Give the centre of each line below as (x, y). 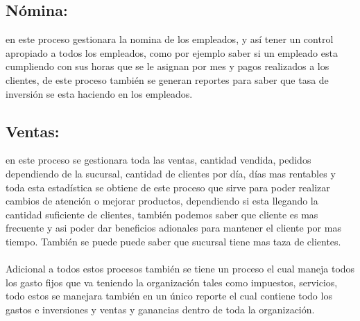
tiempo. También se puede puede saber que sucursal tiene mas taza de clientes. (173, 241)
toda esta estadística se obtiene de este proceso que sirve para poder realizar (168, 187)
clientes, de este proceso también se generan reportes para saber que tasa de (167, 79)
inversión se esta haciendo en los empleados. (99, 93)
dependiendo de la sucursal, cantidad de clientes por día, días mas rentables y (171, 173)
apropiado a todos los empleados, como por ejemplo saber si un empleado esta (172, 52)
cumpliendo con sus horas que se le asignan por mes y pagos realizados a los (168, 66)
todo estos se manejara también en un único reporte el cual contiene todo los (169, 296)
